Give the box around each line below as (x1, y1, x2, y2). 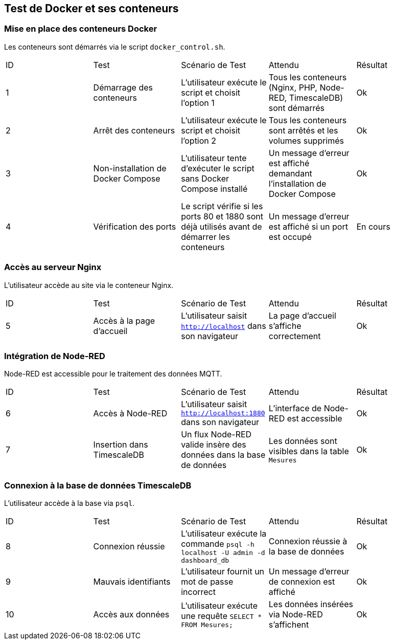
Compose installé (181, 183, 248, 194)
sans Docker (181, 173, 229, 184)
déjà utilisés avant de (181, 221, 262, 232)
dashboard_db (181, 557, 229, 565)
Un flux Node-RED (181, 429, 252, 440)
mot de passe (181, 576, 234, 587)
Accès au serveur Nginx (4, 262, 102, 273)
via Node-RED (268, 609, 323, 620)
